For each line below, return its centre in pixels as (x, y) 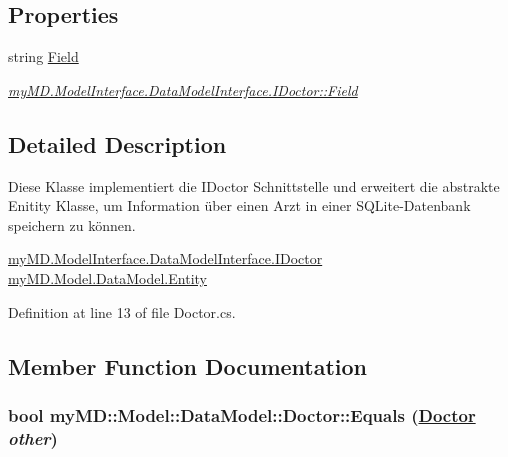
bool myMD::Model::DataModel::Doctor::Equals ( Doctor (242, 414)
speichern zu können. (72, 224)
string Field (43, 56)
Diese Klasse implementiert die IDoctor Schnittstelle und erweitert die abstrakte (254, 185)
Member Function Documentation (188, 365)
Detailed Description (117, 143)
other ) (33, 437)
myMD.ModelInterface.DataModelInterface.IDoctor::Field (183, 89)
